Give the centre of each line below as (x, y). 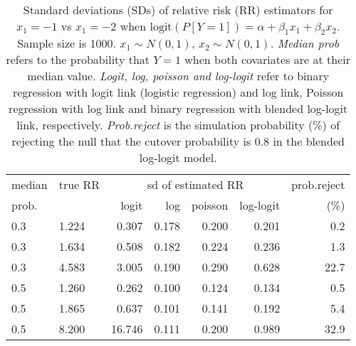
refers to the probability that (78, 60)
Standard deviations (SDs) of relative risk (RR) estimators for (178, 10)
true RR (79, 185)
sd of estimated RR (196, 185)
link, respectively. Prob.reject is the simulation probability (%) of (178, 125)
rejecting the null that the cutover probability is (131, 141)
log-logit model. (178, 158)
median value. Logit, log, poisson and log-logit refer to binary (178, 76)
